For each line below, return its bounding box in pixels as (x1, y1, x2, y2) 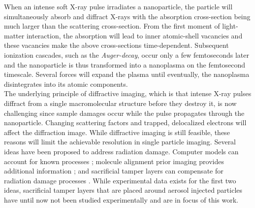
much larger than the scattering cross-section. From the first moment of (4, 21, 220, 31)
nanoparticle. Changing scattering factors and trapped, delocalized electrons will (4, 117, 247, 128)
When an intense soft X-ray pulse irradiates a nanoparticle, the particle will (4, 1, 233, 11)
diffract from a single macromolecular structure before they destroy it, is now (4, 98, 237, 108)
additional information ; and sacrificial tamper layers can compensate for (4, 166, 223, 176)
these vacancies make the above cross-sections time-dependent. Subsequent (4, 40, 229, 50)
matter (4, 30, 25, 40)
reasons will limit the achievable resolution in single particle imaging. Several (4, 137, 236, 147)
